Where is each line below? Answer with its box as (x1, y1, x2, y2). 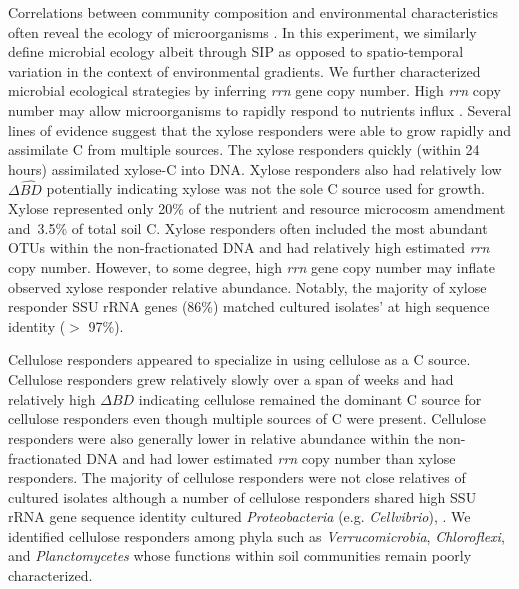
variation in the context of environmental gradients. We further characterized (8, 60, 481, 81)
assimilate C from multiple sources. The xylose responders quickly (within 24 (8, 139, 480, 160)
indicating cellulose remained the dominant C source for (138, 388, 482, 409)
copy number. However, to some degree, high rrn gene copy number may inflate (8, 256, 495, 277)
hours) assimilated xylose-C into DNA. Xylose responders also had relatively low (8, 158, 502, 179)
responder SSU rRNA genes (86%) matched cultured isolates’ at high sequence (8, 296, 490, 317)
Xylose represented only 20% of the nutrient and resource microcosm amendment (8, 198, 506, 219)
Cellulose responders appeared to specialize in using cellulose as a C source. (8, 349, 471, 370)
